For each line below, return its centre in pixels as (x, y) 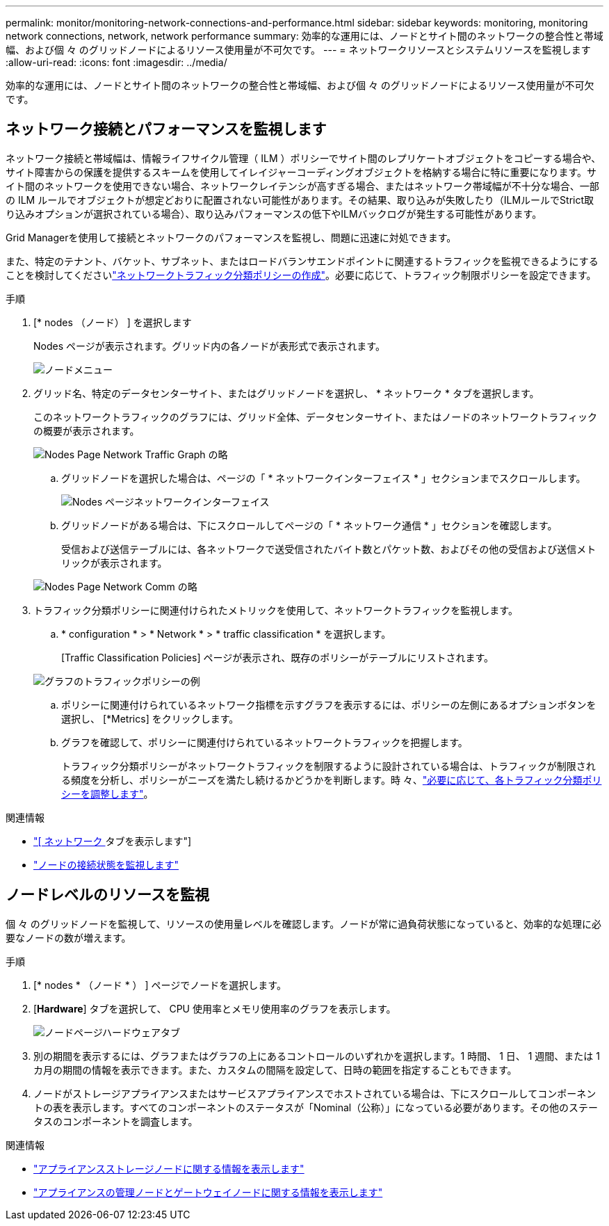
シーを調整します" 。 (107, 793)
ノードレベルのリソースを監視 (107, 895)
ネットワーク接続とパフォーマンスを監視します (166, 129)
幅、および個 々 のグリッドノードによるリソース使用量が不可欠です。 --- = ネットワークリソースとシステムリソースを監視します (298, 50)
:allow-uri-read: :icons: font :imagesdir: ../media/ (116, 62)
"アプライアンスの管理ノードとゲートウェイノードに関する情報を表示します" (208, 1192)
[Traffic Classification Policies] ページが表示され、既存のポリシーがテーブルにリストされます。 (278, 657)
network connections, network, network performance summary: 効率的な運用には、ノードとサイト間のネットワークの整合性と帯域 (304, 36)
